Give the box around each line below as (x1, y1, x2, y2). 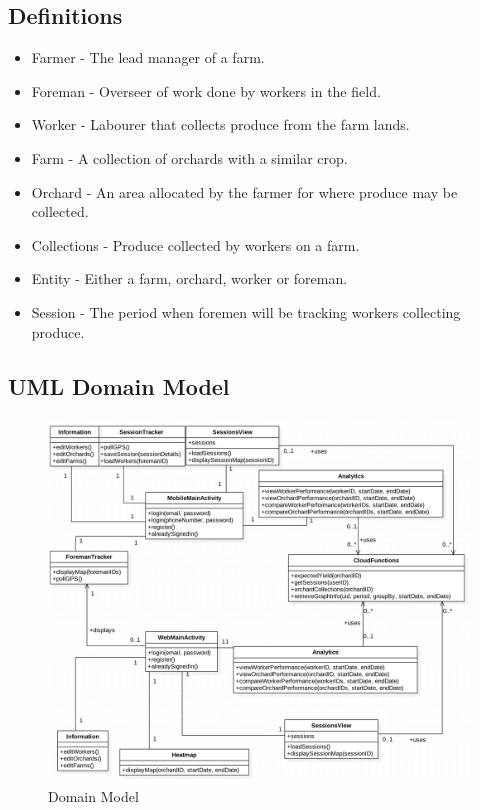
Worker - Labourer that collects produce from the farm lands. (31, 114, 410, 135)
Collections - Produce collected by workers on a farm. (31, 234, 360, 255)
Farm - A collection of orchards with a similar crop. (31, 147, 348, 168)
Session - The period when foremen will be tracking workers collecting (31, 301, 461, 322)
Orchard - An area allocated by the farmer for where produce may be (31, 181, 458, 202)
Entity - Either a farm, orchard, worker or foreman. (31, 268, 348, 289)
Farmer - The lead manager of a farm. (31, 47, 265, 68)
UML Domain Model (8, 370, 230, 401)
